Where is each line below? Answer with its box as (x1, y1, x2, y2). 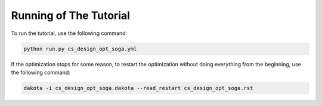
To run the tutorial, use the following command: (11, 30, 128, 37)
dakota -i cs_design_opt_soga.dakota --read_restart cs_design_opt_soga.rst (23, 85, 253, 91)
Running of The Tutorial (11, 9, 131, 22)
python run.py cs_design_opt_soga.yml (23, 45, 137, 52)
